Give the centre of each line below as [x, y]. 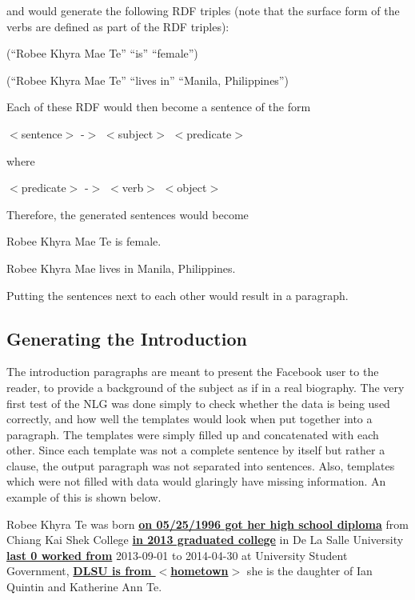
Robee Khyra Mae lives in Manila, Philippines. [121, 268]
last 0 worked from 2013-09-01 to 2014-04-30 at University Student [177, 555]
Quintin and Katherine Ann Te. [84, 587]
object [192, 188]
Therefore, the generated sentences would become [128, 214]
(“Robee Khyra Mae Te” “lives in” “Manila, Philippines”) [148, 80]
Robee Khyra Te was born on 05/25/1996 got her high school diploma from [207, 524]
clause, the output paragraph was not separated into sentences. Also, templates [201, 465]
